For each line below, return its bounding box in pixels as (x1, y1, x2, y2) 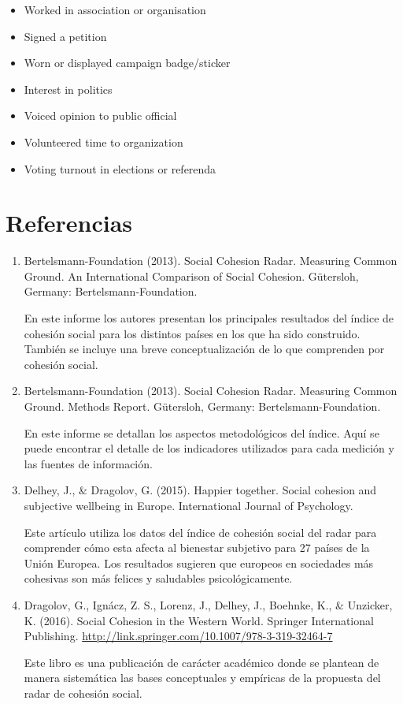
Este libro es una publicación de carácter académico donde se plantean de (24, 654, 379, 670)
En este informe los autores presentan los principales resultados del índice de (24, 310, 394, 326)
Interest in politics (24, 80, 113, 97)
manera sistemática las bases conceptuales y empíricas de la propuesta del (24, 669, 381, 686)
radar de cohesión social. (24, 684, 142, 701)
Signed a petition (24, 28, 107, 44)
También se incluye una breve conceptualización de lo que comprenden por (24, 341, 385, 357)
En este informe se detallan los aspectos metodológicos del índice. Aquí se (24, 424, 379, 441)
